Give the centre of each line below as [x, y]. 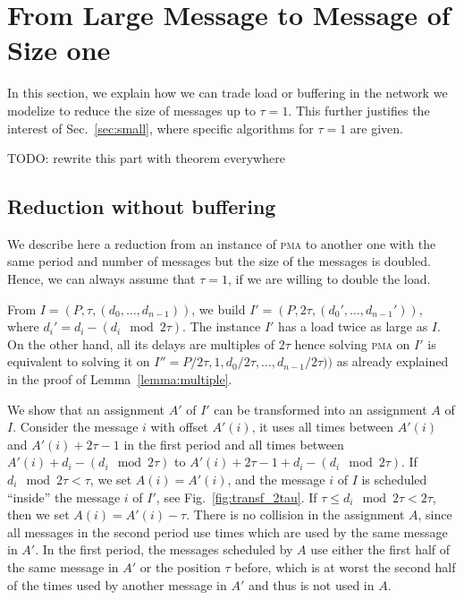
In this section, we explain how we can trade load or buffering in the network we [228, 93]
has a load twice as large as [353, 326]
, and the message [276, 480]
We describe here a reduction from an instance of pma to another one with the [222, 243]
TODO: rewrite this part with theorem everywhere [146, 158]
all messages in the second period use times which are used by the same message [228, 531]
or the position [180, 566]
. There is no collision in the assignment [295, 514]
